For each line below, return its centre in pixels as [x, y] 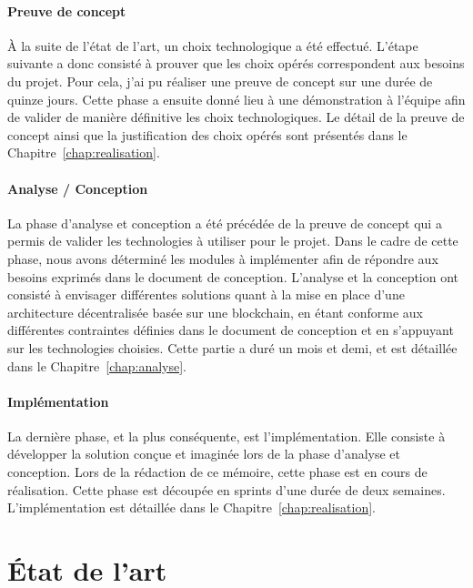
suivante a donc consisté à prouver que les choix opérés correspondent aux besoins [236, 63]
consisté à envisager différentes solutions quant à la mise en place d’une [206, 294]
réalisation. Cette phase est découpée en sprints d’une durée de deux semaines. [226, 489]
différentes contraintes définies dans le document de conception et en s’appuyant [231, 330]
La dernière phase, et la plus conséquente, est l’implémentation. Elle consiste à [226, 436]
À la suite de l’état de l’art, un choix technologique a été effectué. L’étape [213, 45]
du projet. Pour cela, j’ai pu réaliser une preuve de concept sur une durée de [220, 81]
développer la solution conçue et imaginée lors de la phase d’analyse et [204, 454]
